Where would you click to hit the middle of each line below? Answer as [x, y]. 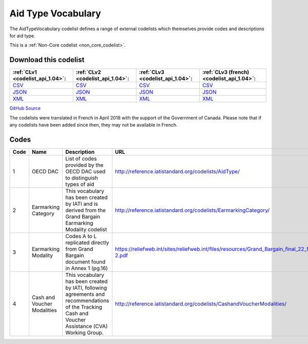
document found [85, 261]
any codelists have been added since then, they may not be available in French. [94, 125]
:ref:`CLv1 [25, 72]
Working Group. [84, 332]
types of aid [80, 184]
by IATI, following [86, 288]
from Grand [79, 249]
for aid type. [22, 35]
